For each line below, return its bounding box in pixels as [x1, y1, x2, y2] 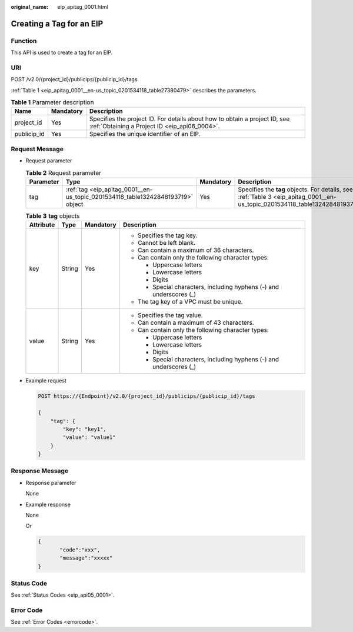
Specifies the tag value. [137, 311, 203, 320]
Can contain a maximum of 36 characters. [137, 246, 254, 254]
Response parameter [25, 479, 76, 486]
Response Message [11, 467, 69, 475]
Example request [25, 377, 67, 384]
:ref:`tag [65, 185, 88, 194]
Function [11, 36, 37, 45]
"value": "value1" [62, 434, 116, 441]
